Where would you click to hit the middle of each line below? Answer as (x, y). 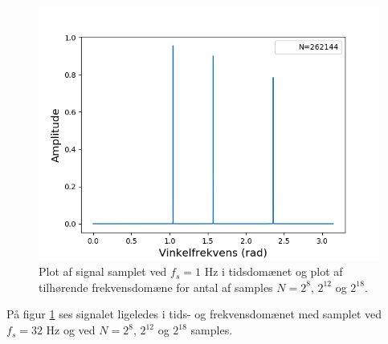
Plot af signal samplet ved (103, 271)
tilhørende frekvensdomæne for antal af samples (156, 287)
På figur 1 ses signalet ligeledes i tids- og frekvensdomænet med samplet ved (194, 314)
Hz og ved (71, 330)
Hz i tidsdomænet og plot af (274, 271)
